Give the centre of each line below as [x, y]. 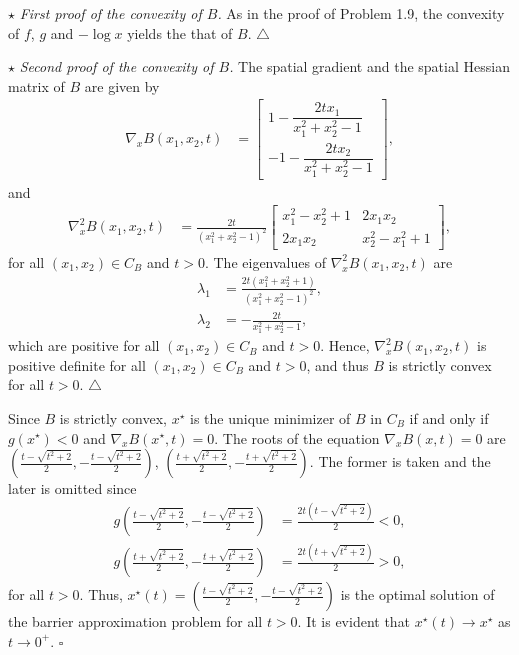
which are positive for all [84, 345]
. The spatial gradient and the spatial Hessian [369, 66]
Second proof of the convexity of [116, 66]
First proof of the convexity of [110, 13]
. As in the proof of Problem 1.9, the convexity [361, 13]
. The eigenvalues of [265, 261]
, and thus [337, 364]
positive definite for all [77, 364]
